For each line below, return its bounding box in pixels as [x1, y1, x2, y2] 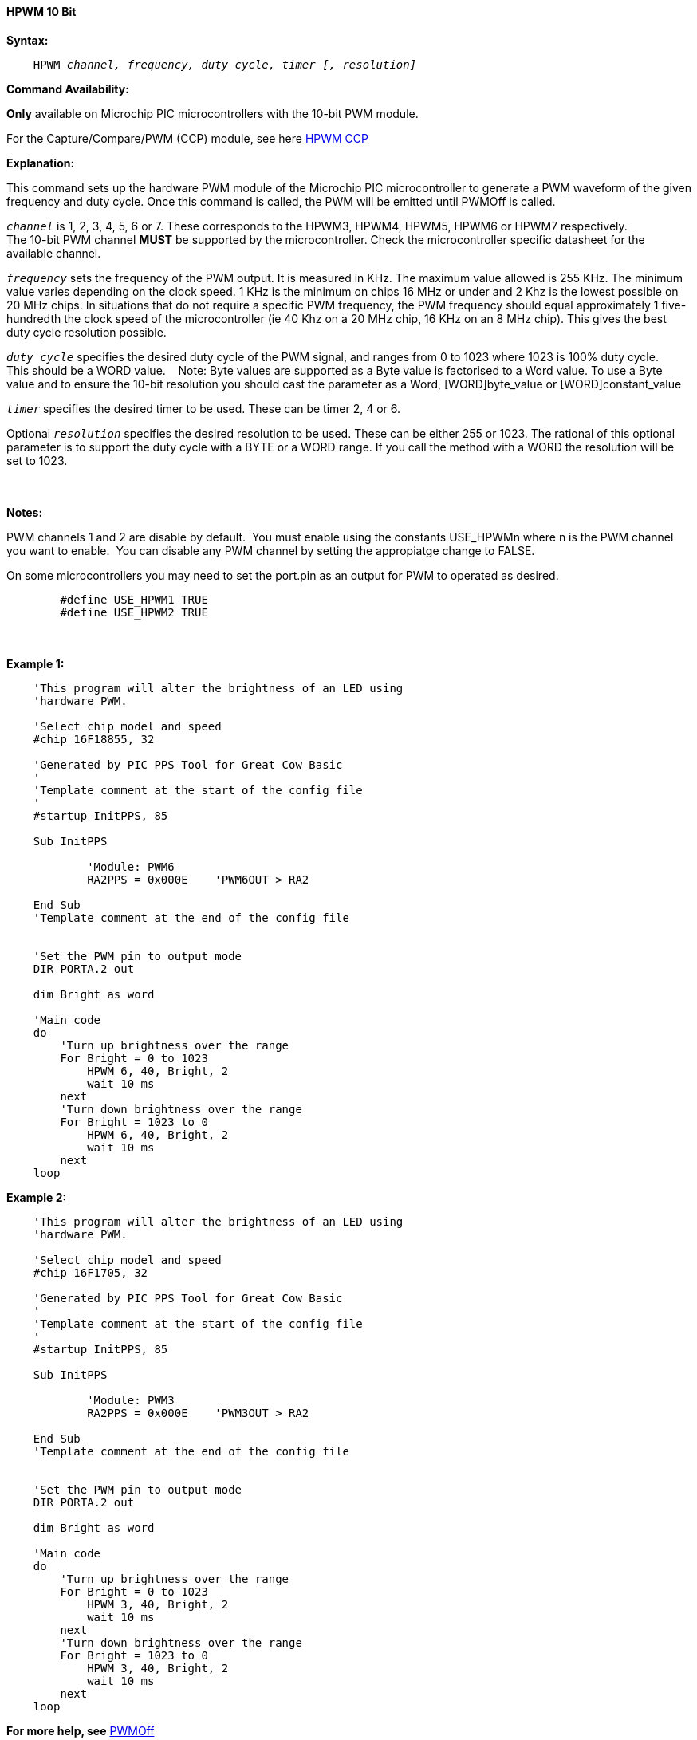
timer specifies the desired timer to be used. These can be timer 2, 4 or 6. [6, 401, 401, 415]
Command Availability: [6, 81, 129, 96]
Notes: [6, 505, 43, 519]
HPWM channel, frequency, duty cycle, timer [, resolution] [33, 57, 417, 71]
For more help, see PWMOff [6, 1723, 155, 1738]
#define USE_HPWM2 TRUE [60, 605, 208, 619]
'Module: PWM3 [87, 1393, 175, 1407]
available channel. [6, 246, 101, 260]
